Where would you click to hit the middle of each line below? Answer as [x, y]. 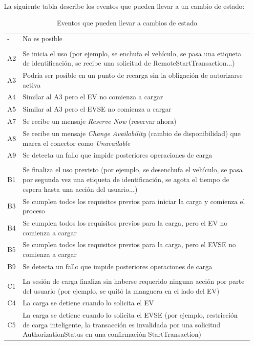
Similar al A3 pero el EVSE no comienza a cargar [97, 109]
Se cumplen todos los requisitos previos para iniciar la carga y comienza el [134, 201]
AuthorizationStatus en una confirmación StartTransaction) [112, 334]
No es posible [42, 38]
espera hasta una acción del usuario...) [80, 189]
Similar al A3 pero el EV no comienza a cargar [93, 97]
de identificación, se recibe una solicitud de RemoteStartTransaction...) [129, 63]
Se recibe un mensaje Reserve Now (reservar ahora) [100, 121]
